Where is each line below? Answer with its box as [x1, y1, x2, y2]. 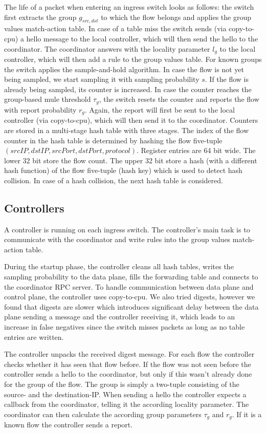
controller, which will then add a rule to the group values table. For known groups [4, 54, 262, 64]
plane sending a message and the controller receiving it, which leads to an [4, 311, 235, 322]
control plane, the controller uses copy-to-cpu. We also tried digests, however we [4, 291, 255, 302]
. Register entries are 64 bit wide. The [136, 145, 256, 156]
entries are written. [4, 331, 64, 342]
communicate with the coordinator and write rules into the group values [4, 234, 231, 245]
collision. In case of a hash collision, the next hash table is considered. [4, 175, 223, 185]
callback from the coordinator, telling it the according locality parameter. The [4, 399, 249, 409]
